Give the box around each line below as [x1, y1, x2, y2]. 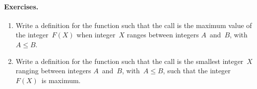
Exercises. [4, 1, 39, 11]
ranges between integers [127, 30, 199, 40]
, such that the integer [163, 65, 231, 76]
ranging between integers [15, 65, 91, 76]
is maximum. [41, 75, 81, 85]
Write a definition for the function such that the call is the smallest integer [15, 56, 244, 66]
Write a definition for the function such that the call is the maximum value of [15, 20, 252, 30]
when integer [76, 30, 116, 40]
